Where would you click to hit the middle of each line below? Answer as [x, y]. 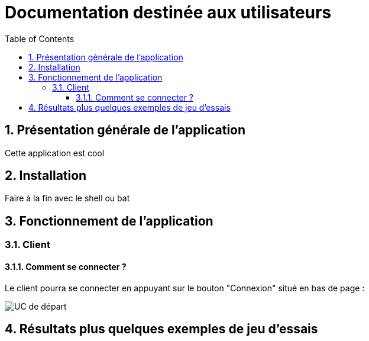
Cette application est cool [55, 153]
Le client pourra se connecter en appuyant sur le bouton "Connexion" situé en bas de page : [185, 288]
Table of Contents [40, 38]
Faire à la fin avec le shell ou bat [67, 198]
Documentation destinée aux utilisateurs [168, 12]
